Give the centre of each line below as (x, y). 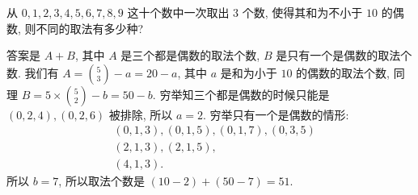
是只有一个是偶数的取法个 (344, 55)
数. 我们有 (33, 72)
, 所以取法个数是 (101, 181)
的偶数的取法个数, (343, 72)
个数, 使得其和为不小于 (302, 12)
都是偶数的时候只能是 (273, 94)
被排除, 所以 (141, 114)
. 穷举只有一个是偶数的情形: (276, 114)
